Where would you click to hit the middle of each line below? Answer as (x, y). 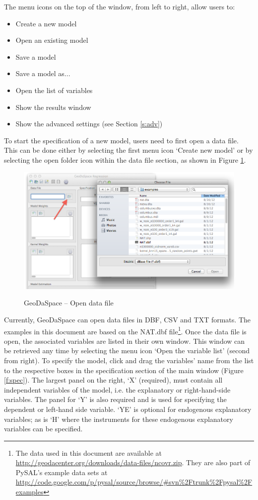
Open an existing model (52, 40)
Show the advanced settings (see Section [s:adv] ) (89, 124)
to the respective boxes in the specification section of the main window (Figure (124, 370)
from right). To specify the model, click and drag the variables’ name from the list (129, 360)
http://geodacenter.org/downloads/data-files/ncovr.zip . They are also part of (133, 462)
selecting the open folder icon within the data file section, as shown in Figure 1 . (125, 159)
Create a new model (46, 23)
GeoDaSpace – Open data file (69, 303)
